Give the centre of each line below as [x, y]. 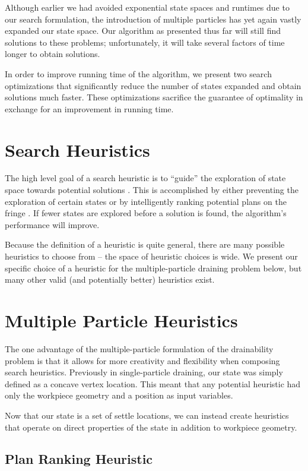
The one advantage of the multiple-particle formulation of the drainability [139, 348]
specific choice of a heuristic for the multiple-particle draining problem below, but [153, 268]
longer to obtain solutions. [53, 54]
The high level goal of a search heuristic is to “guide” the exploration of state [145, 178]
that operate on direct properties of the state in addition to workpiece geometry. [151, 427]
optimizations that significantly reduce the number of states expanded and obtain [153, 85]
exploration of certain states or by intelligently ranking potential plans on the [146, 201]
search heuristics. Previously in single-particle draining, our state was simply [144, 372]
